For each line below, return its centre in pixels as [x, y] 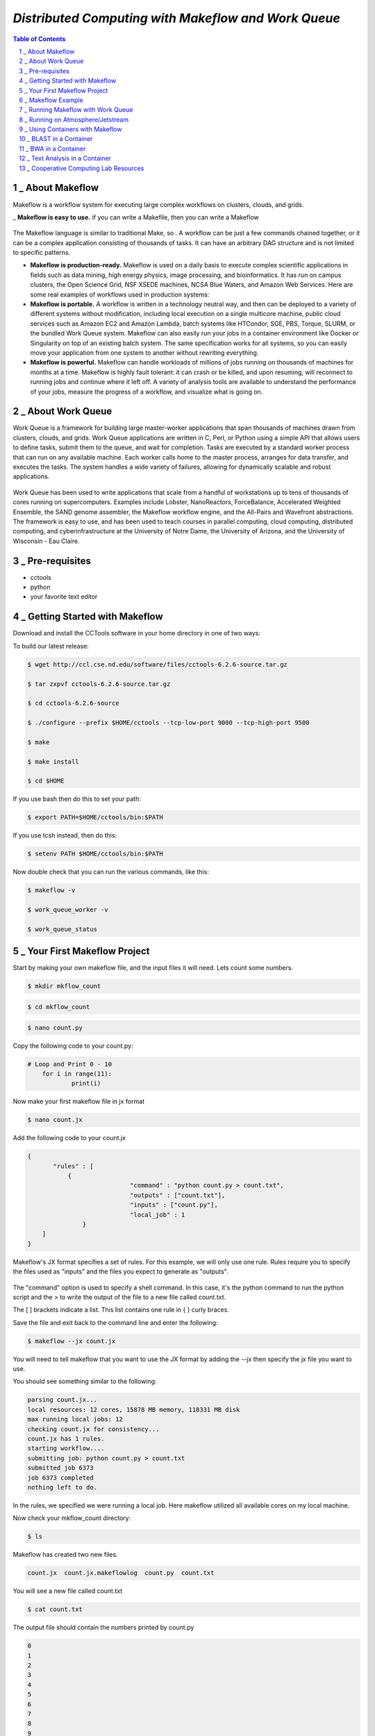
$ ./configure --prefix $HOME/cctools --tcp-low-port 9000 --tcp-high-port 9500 [168, 723]
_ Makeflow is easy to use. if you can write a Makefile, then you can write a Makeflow [136, 217]
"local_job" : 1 [157, 1215]
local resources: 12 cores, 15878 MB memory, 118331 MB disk [134, 1409]
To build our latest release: [51, 646]
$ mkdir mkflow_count [64, 986]
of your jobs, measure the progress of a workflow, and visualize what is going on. [147, 392]
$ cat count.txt [55, 1610]
